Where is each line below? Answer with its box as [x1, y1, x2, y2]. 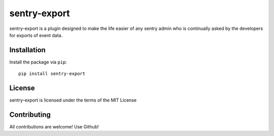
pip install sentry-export [18, 71, 86, 77]
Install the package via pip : [9, 59, 67, 65]
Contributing [9, 110, 51, 119]
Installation [9, 46, 46, 54]
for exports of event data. [9, 32, 63, 38]
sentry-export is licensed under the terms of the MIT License [9, 97, 137, 104]
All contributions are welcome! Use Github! [9, 124, 99, 130]
